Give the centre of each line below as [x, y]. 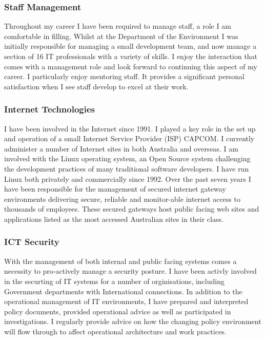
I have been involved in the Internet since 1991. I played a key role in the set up [130, 128]
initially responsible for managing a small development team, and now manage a [130, 46]
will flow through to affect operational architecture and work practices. [115, 331]
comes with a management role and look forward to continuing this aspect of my [131, 66]
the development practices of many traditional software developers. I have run [127, 168]
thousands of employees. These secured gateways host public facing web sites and [132, 209]
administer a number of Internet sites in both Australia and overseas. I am [121, 148]
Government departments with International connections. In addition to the [123, 291]
